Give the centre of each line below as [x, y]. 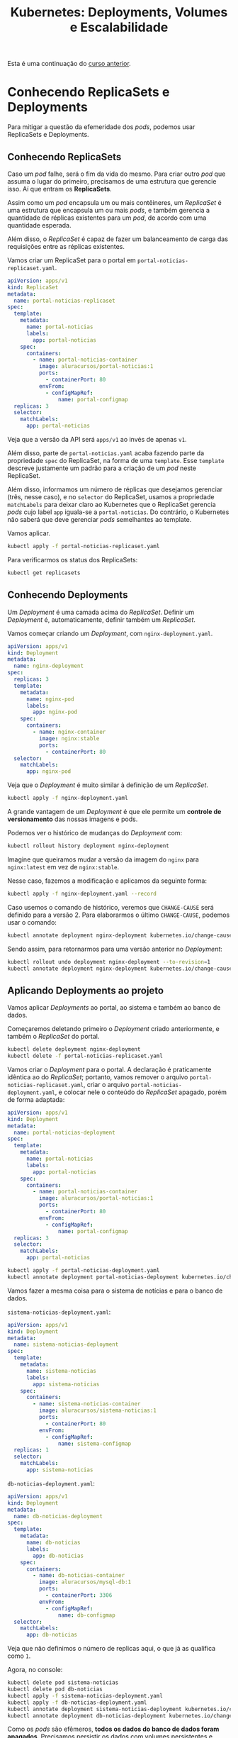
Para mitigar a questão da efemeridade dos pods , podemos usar [101, 127]
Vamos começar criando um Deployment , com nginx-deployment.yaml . [110, 633]
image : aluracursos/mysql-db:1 [85, 1582]
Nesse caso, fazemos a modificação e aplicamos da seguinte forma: [107, 881]
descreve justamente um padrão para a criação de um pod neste [102, 468]
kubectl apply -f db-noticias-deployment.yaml [77, 1703]
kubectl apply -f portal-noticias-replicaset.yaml [84, 547]
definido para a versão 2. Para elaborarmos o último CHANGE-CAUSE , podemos [119, 915]
